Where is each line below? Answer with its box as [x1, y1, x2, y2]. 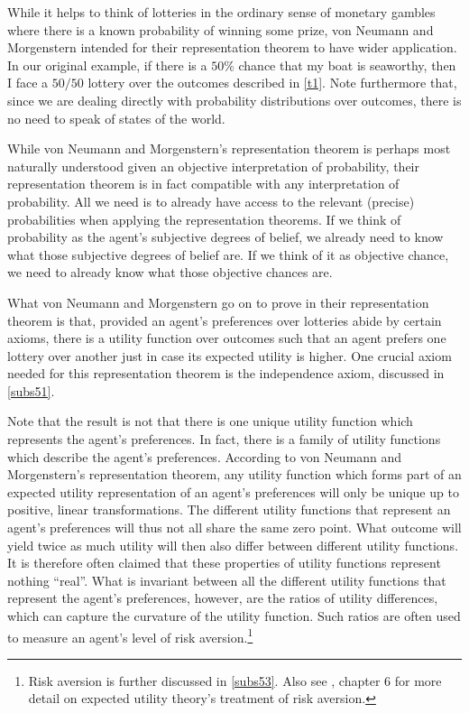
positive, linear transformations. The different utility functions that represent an [7, 500, 451, 519]
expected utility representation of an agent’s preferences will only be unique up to [7, 482, 459, 501]
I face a [7, 73, 49, 92]
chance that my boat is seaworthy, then [238, 55, 456, 74]
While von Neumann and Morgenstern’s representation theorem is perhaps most [7, 139, 451, 158]
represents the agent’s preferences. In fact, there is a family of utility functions [7, 430, 441, 449]
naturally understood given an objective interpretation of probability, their [7, 156, 419, 175]
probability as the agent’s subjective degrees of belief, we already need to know [7, 227, 444, 246]
